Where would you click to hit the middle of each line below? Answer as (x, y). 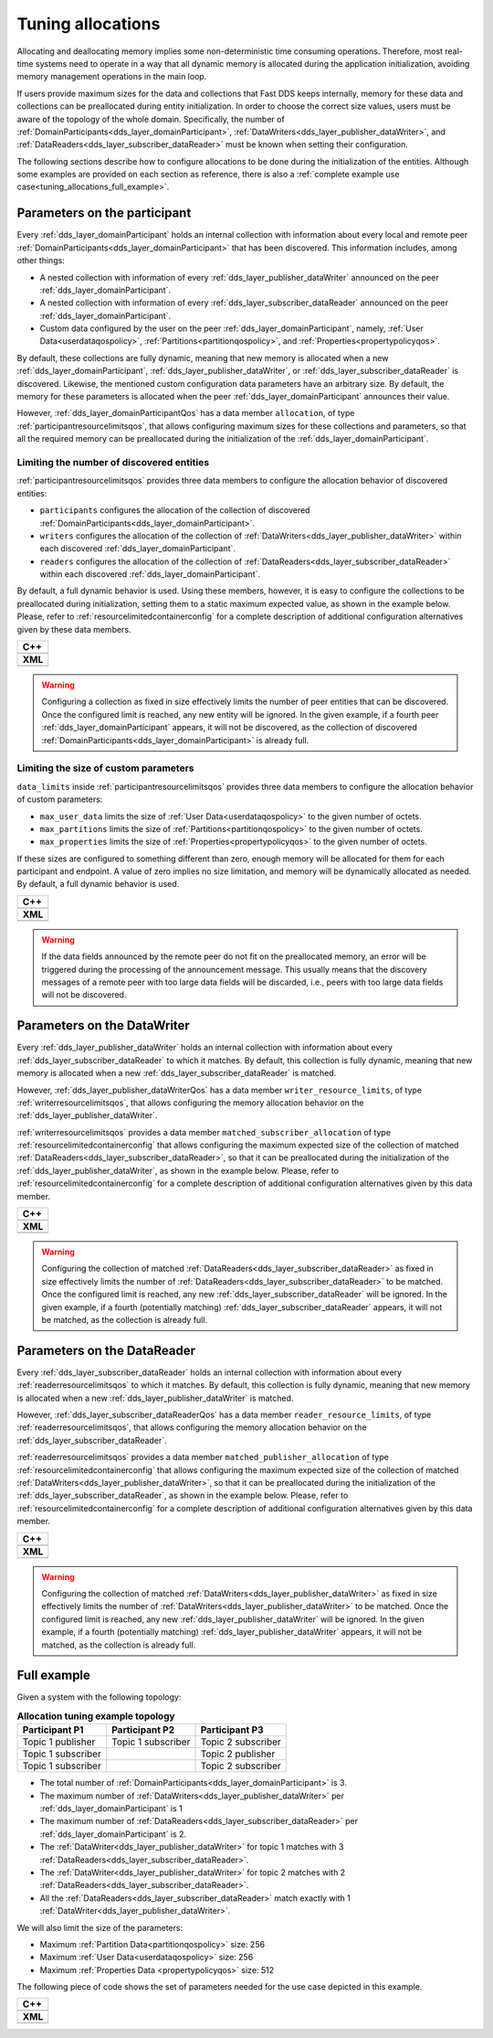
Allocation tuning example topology (96, 1716)
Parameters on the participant (104, 213)
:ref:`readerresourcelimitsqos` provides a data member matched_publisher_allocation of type (203, 1457)
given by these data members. (74, 629)
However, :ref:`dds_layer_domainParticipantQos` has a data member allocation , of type (186, 413)
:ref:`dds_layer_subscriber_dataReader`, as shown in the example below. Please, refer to (183, 1496)
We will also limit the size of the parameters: (100, 1927)
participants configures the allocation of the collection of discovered (175, 510)
